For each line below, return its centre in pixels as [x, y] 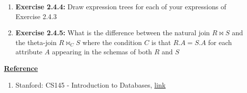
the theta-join [36, 42]
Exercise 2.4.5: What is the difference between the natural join [113, 33]
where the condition [112, 42]
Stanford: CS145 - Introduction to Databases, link [90, 84]
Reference [21, 68]
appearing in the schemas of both [102, 52]
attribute [29, 52]
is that [161, 42]
